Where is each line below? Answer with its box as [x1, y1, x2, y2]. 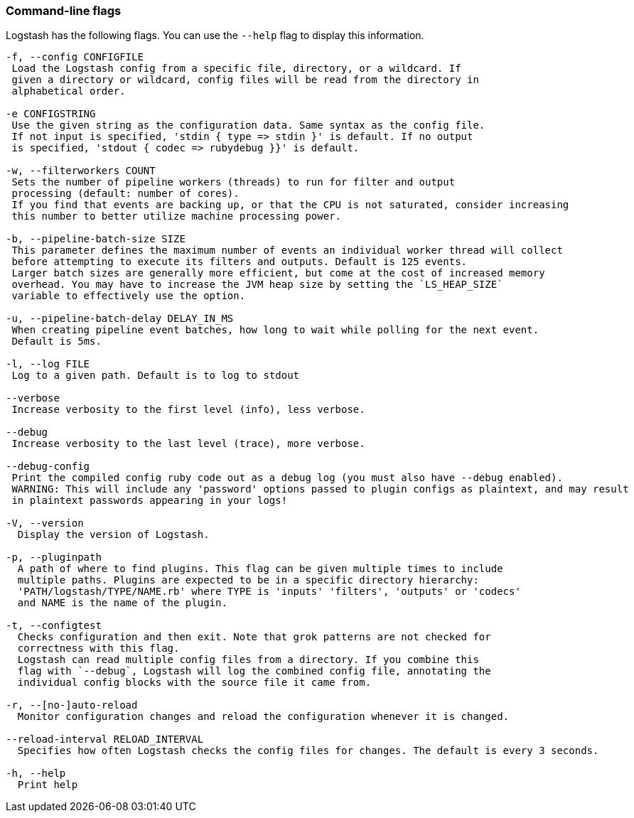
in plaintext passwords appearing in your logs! [11, 495, 288, 507]
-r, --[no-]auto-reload [6, 699, 138, 711]
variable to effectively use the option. [11, 290, 246, 302]
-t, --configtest [6, 620, 102, 632]
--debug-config [6, 461, 90, 473]
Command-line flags [6, 4, 122, 18]
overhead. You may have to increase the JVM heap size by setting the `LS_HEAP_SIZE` [11, 279, 503, 291]
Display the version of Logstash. [17, 529, 210, 541]
